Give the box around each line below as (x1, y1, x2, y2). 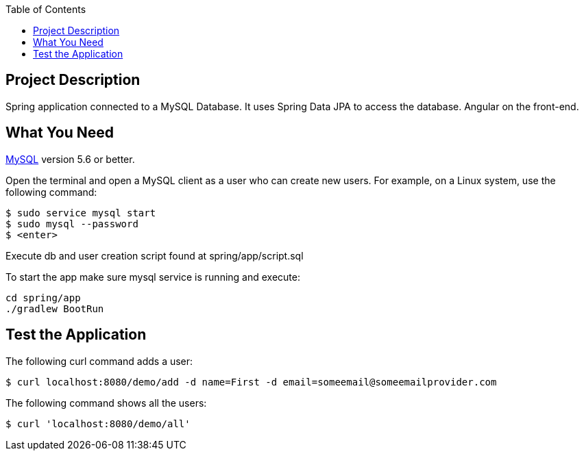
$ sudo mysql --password (5, 218, 138, 229)
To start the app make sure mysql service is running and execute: (5, 270, 300, 283)
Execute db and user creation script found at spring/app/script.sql (5, 249, 304, 262)
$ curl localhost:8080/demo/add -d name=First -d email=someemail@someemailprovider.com (5, 376, 497, 388)
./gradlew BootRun (5, 303, 104, 314)
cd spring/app (5, 292, 81, 303)
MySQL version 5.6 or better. (5, 153, 135, 165)
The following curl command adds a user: (5, 355, 193, 367)
